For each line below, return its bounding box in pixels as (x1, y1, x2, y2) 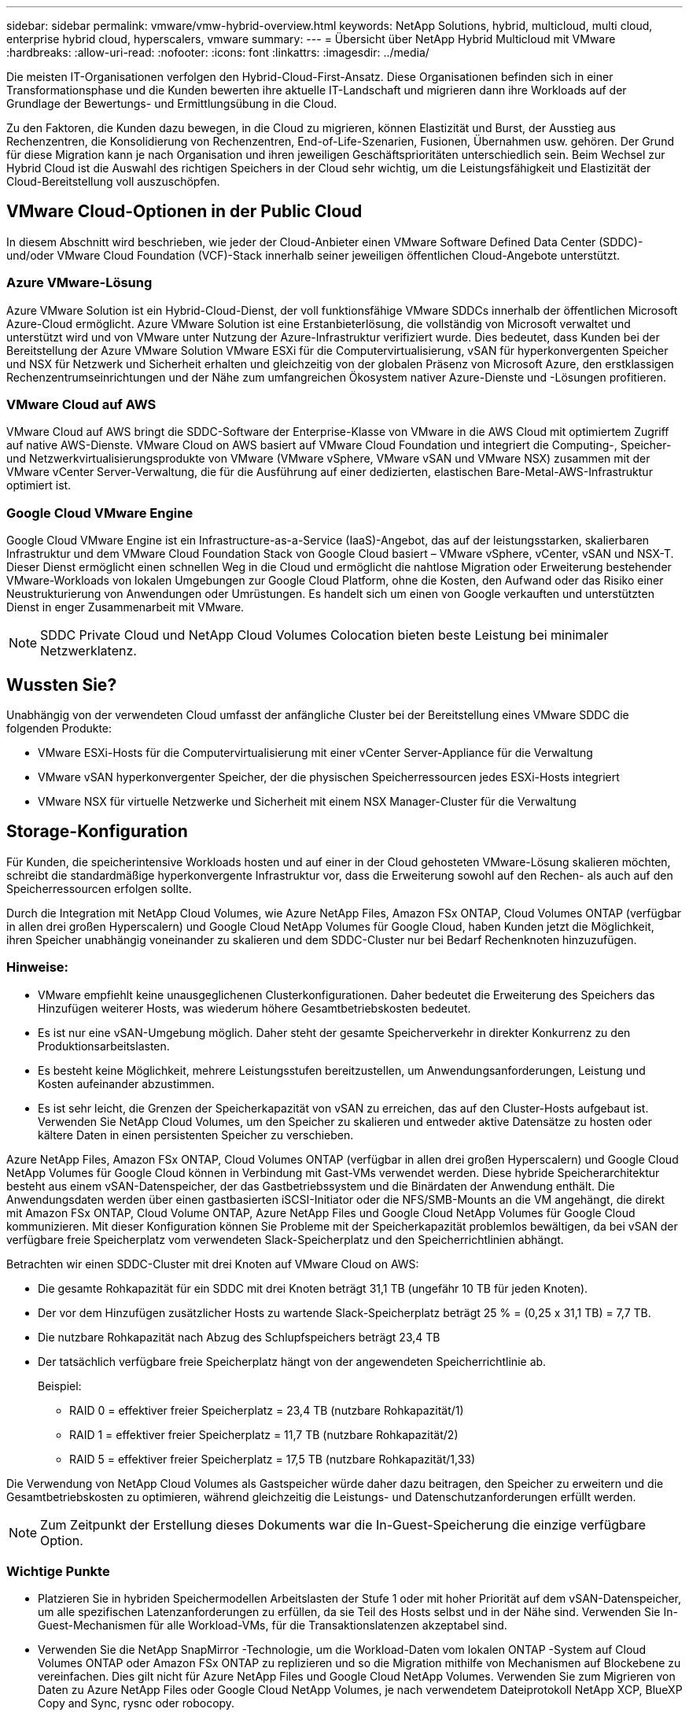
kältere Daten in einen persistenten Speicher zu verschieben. (38, 1127, 354, 1142)
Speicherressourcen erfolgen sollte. (6, 881, 192, 895)
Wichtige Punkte (6, 1563, 110, 1579)
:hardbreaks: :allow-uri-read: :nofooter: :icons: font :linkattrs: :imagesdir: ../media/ (6, 46, 429, 59)
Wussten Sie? (6, 674, 117, 695)
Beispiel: (38, 1378, 82, 1393)
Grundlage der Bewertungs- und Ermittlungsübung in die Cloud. (6, 97, 337, 110)
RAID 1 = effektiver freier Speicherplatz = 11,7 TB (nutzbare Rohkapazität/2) (69, 1427, 459, 1441)
